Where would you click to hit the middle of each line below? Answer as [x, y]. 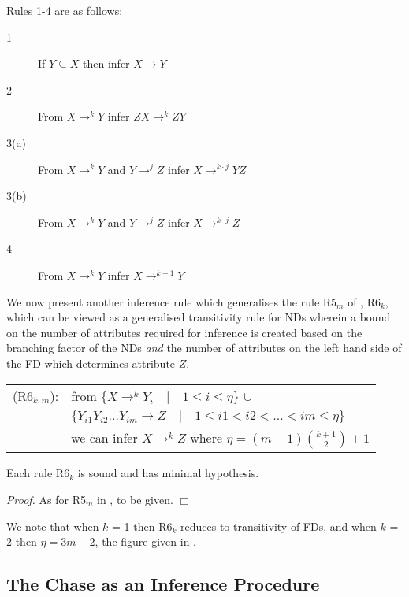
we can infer [104, 438]
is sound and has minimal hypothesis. [168, 473]
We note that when [53, 526]
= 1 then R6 [142, 526]
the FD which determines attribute [91, 363]
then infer [106, 63]
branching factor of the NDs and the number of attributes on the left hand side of [204, 348]
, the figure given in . [146, 541]
